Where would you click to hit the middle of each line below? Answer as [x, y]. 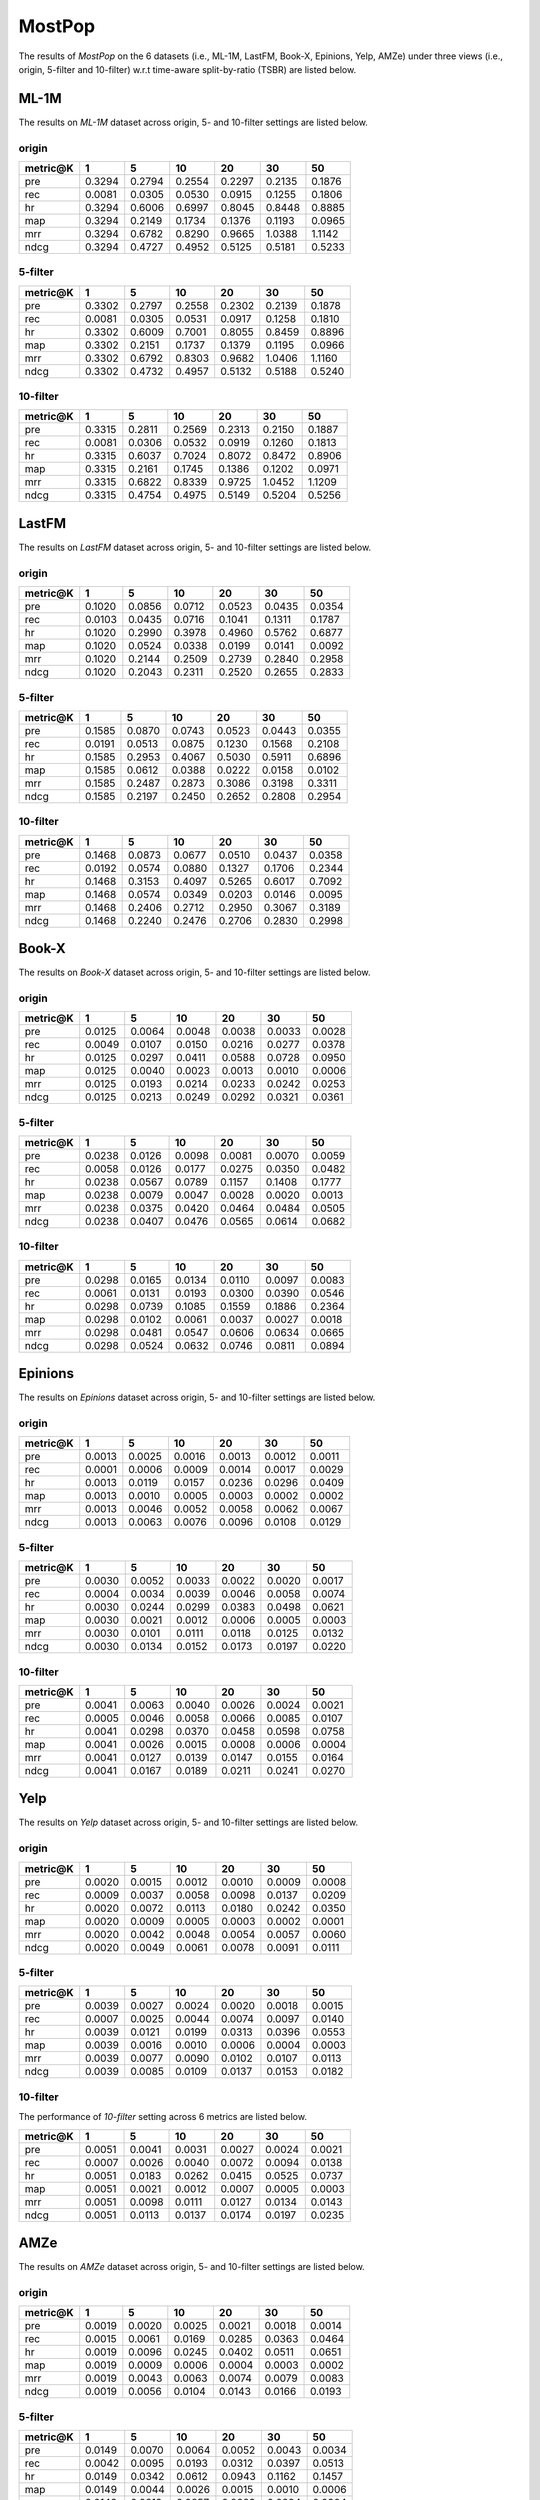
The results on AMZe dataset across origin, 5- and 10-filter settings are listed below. [191, 2267]
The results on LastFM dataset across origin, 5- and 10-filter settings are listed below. [195, 547]
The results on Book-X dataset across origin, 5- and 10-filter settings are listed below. [194, 972]
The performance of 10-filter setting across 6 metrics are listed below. [162, 2117]
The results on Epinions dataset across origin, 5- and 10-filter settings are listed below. [197, 1397]
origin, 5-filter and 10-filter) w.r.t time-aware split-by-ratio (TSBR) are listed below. [187, 69]
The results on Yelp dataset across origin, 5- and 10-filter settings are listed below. [188, 1822]
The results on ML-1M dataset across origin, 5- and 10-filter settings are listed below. [193, 122]
